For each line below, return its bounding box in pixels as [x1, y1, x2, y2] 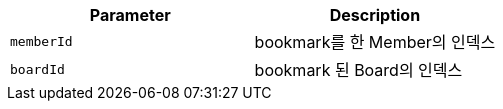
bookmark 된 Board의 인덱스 [254, 60, 463, 80]
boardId [10, 61, 65, 77]
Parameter [89, 5, 171, 25]
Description [329, 5, 421, 25]
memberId [10, 33, 73, 49]
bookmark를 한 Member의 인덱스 [254, 32, 496, 52]
